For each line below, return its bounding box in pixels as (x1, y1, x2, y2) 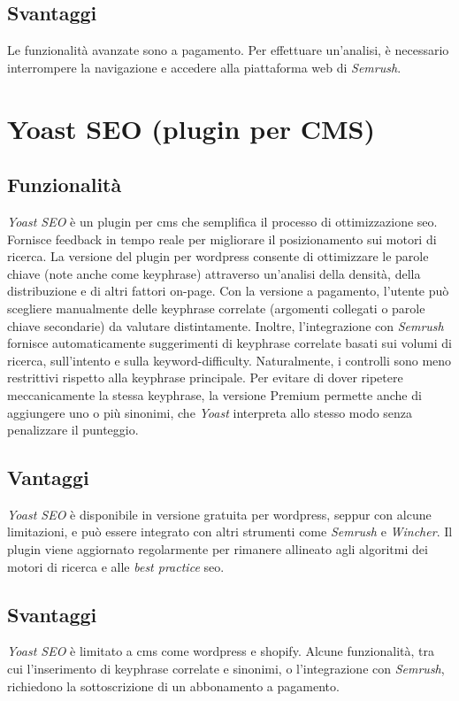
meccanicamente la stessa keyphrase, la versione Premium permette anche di (7, 385, 422, 404)
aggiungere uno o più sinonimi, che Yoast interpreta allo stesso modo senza (7, 403, 413, 421)
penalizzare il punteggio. (7, 420, 139, 439)
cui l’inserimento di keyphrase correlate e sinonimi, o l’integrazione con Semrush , (7, 659, 445, 678)
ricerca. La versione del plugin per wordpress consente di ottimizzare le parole (7, 247, 429, 266)
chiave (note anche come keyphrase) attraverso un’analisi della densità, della (7, 264, 421, 282)
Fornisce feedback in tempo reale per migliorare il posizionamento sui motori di (7, 229, 437, 248)
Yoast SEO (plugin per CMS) (7, 110, 375, 146)
